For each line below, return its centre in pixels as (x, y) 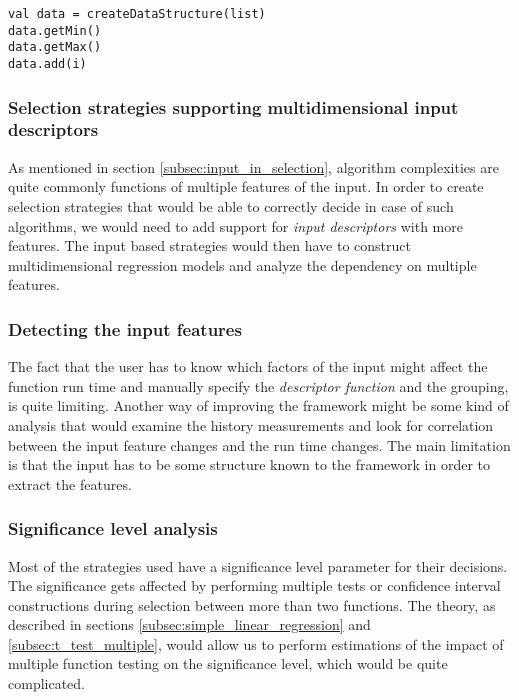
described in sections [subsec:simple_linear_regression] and (189, 624)
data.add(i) (47, 63)
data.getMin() (55, 30)
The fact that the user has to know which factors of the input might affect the (248, 366)
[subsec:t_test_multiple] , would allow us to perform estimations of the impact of (256, 643)
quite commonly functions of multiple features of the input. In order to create (246, 186)
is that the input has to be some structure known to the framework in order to (249, 464)
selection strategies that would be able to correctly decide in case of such (231, 205)
